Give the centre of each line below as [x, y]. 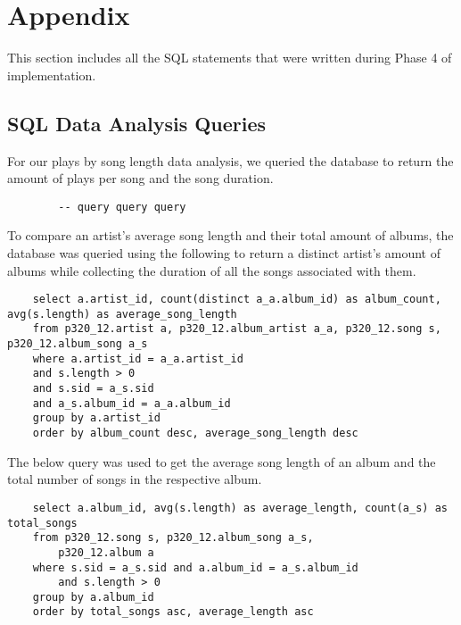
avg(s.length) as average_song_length [122, 314]
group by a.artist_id [96, 418]
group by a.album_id [93, 597]
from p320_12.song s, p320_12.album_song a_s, [173, 538]
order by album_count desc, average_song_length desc [195, 433]
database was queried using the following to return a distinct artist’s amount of [224, 252]
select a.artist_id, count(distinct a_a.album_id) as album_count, [237, 300]
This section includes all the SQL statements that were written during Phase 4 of [230, 58]
